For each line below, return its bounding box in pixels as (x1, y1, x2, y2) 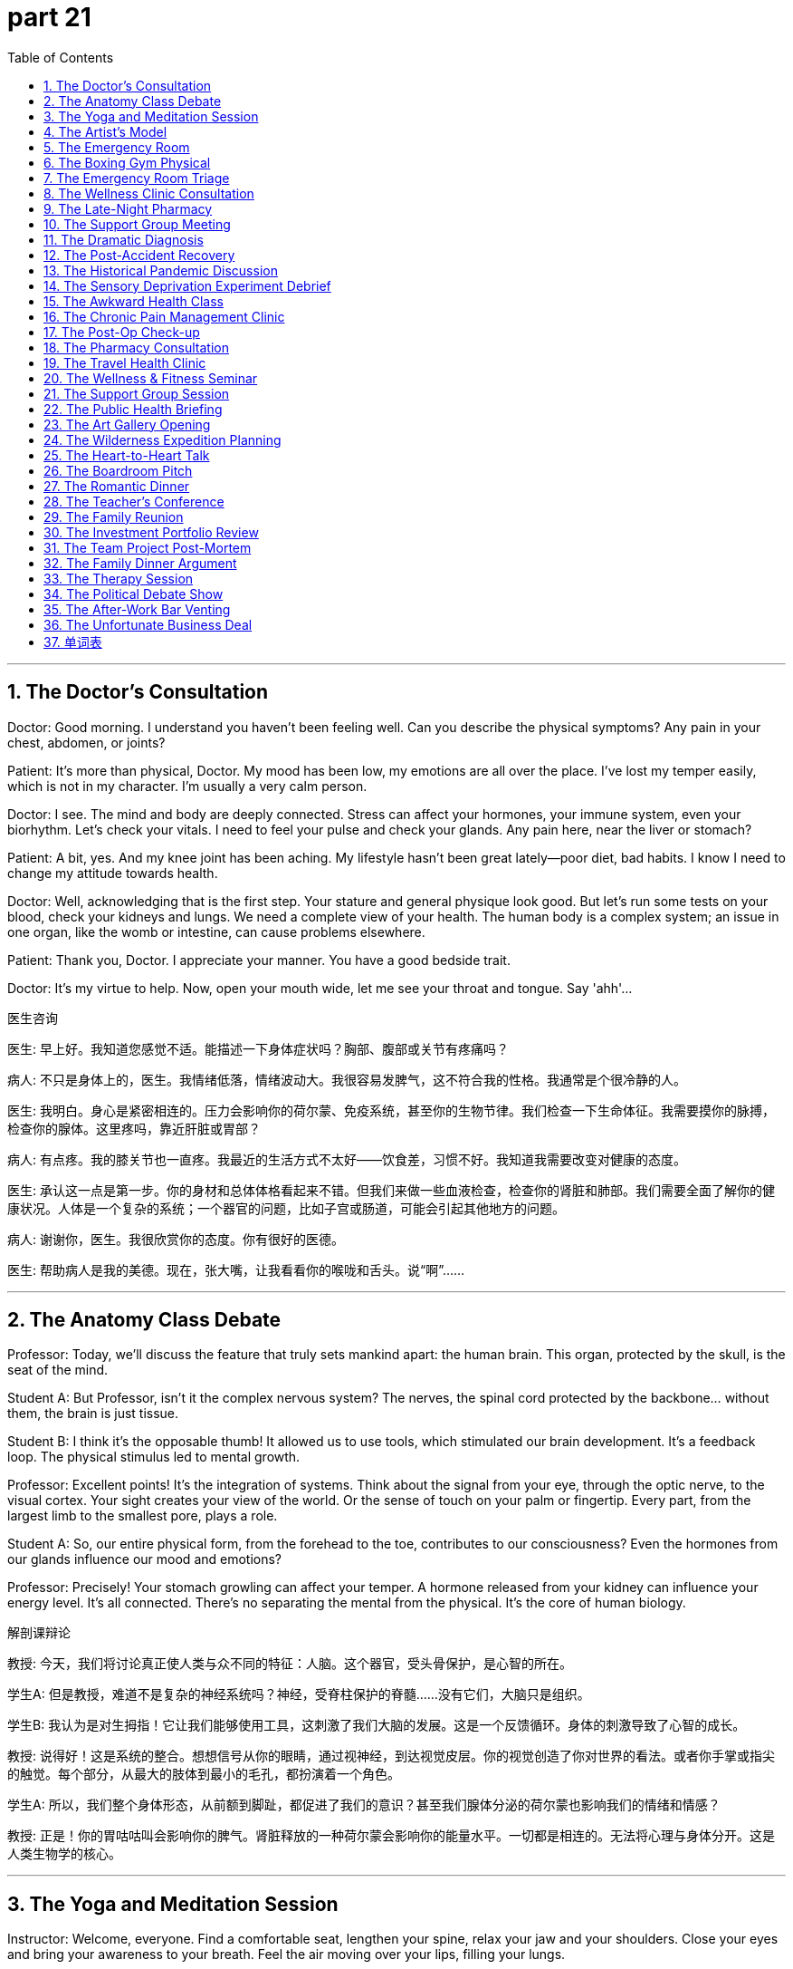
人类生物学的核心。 (7, 1846, 121, 1862)
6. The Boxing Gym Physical (43, 154, 211, 170)
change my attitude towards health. (7, 864, 218, 881)
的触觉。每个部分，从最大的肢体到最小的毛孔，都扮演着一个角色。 (7, 1766, 400, 1782)
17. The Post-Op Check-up (43, 323, 200, 340)
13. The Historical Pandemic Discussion (43, 262, 278, 278)
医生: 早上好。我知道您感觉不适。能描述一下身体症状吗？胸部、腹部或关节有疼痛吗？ (7, 1040, 509, 1057)
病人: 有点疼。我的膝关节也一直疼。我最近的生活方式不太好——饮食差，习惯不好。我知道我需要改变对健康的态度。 (7, 1151, 686, 1167)
